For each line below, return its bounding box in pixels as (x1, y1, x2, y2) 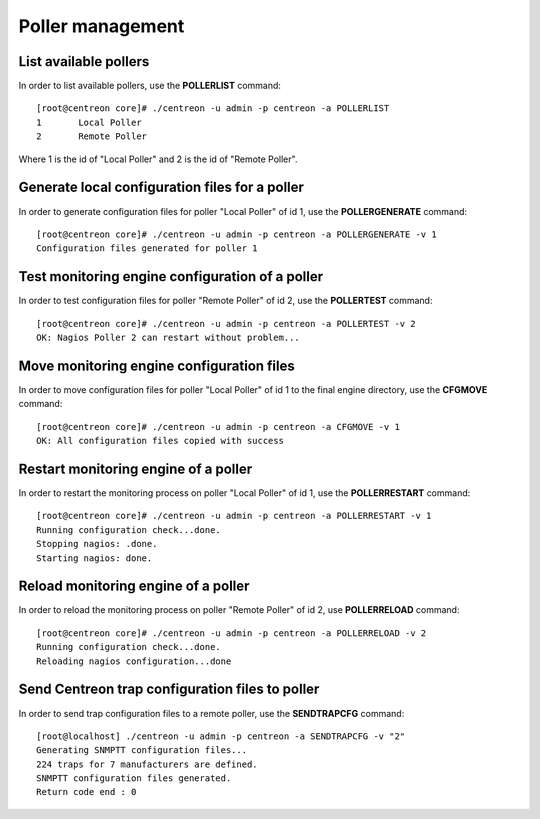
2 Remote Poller (36, 131, 148, 142)
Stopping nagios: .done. (36, 538, 158, 550)
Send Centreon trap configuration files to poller (18, 681, 320, 698)
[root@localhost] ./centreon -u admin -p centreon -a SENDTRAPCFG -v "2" (36, 730, 406, 742)
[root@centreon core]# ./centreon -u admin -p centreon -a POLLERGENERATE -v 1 (36, 228, 437, 240)
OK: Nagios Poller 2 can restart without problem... (36, 332, 300, 343)
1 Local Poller (36, 116, 142, 128)
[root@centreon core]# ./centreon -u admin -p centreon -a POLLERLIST (36, 103, 390, 114)
